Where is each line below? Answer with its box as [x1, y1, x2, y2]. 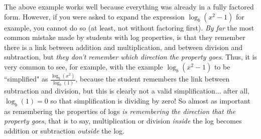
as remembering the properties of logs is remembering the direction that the [4, 105, 235, 116]
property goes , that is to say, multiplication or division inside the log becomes [4, 115, 242, 126]
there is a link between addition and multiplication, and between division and [4, 41, 243, 52]
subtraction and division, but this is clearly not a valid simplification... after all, [4, 85, 250, 96]
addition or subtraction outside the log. [4, 125, 124, 136]
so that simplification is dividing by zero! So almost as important [50, 95, 250, 106]
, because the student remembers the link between [75, 73, 230, 84]
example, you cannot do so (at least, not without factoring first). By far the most [4, 22, 254, 32]
